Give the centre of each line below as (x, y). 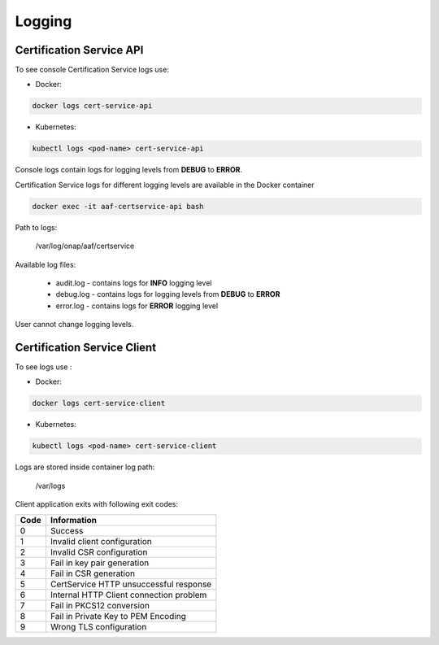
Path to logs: (36, 227)
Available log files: (46, 264)
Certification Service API (79, 50)
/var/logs (50, 486)
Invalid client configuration (101, 541)
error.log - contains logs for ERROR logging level (137, 306)
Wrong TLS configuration (98, 626)
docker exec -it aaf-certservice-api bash (118, 206)
